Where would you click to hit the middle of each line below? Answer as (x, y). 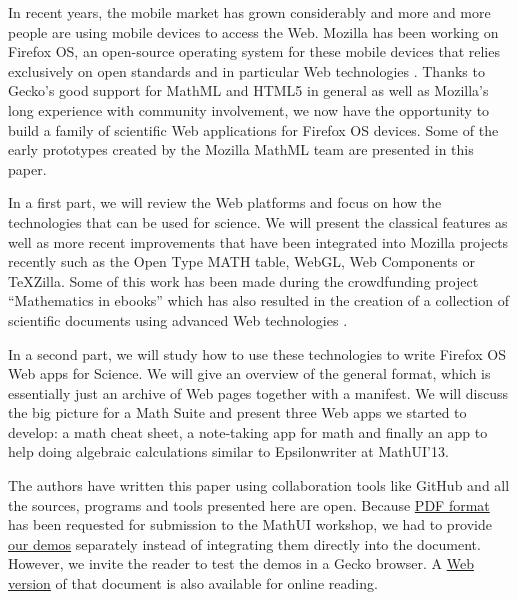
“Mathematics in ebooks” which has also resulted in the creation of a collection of (258, 300)
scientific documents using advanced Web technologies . (178, 319)
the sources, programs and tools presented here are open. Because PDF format (249, 504)
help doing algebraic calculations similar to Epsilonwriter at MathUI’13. (228, 451)
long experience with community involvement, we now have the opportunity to (249, 109)
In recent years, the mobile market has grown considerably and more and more (249, 12)
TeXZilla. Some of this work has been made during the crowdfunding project (243, 280)
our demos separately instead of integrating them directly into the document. (244, 543)
